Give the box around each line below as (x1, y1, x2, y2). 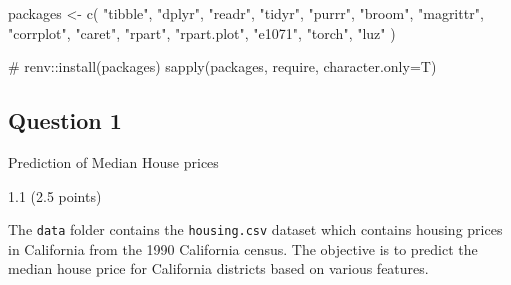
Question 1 (8, 105, 122, 136)
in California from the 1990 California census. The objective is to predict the (8, 238, 478, 259)
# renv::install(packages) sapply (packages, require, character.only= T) (8, 56, 437, 77)
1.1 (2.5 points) (8, 185, 102, 206)
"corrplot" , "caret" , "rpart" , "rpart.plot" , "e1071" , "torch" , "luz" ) (8, 22, 396, 43)
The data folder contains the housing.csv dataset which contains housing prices (8, 219, 503, 240)
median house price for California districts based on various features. (8, 258, 429, 279)
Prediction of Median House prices (8, 151, 219, 172)
